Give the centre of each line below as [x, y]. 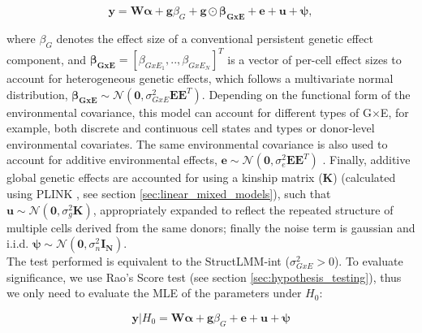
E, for [394, 112]
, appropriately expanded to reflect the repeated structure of [243, 209]
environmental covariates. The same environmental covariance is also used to [197, 143]
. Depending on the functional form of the [306, 94]
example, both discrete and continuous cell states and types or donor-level [191, 128]
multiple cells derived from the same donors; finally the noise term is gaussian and [211, 227]
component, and [47, 59]
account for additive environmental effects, [112, 160]
